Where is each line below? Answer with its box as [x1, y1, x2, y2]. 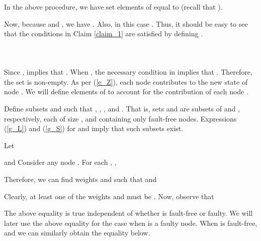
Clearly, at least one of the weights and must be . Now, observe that [4, 191, 214, 201]
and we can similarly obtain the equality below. [4, 227, 150, 238]
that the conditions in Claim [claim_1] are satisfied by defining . [4, 28, 203, 39]
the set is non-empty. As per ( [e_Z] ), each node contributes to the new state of [4, 76, 248, 87]
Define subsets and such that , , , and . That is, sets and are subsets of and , [4, 103, 240, 114]
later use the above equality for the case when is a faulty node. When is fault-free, [4, 217, 257, 228]
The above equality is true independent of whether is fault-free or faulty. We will [4, 208, 253, 218]
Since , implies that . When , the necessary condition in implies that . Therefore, [4, 67, 252, 77]
